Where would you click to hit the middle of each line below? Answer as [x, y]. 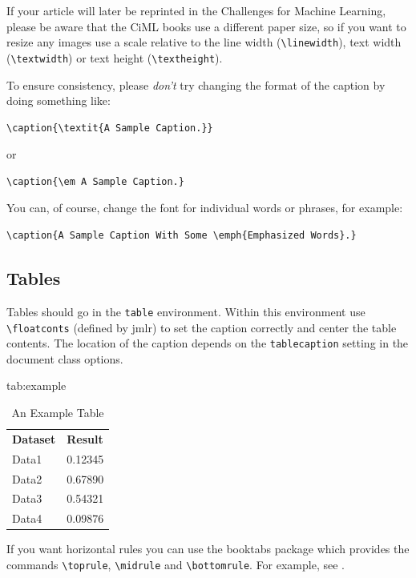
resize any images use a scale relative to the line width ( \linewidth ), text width [204, 42]
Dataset [34, 438]
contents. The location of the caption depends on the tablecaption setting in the [208, 343]
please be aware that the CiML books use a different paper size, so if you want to [206, 26]
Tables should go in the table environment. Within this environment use [186, 311]
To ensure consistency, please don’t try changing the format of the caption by [196, 84]
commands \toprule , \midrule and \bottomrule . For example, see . [176, 564]
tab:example [36, 385]
